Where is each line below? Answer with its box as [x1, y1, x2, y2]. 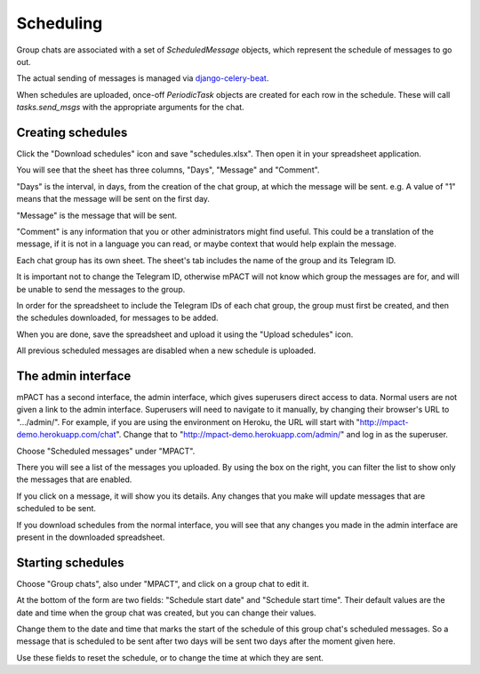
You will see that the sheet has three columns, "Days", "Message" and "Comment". [16, 164, 320, 175]
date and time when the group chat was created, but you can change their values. [16, 607, 316, 618]
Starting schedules [16, 555, 124, 570]
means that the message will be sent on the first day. [16, 194, 211, 205]
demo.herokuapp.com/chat [16, 429, 116, 440]
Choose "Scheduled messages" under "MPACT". [16, 445, 196, 456]
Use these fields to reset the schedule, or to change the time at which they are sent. [16, 652, 324, 662]
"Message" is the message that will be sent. [16, 210, 178, 221]
